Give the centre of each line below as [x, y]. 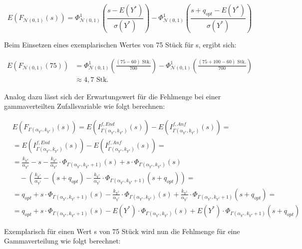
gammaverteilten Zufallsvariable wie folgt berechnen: [85, 106]
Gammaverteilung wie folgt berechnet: [62, 241]
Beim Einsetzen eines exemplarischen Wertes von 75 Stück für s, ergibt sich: [120, 44]
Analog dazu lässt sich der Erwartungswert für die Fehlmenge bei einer [113, 96]
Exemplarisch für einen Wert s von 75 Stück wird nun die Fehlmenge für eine [122, 231]
